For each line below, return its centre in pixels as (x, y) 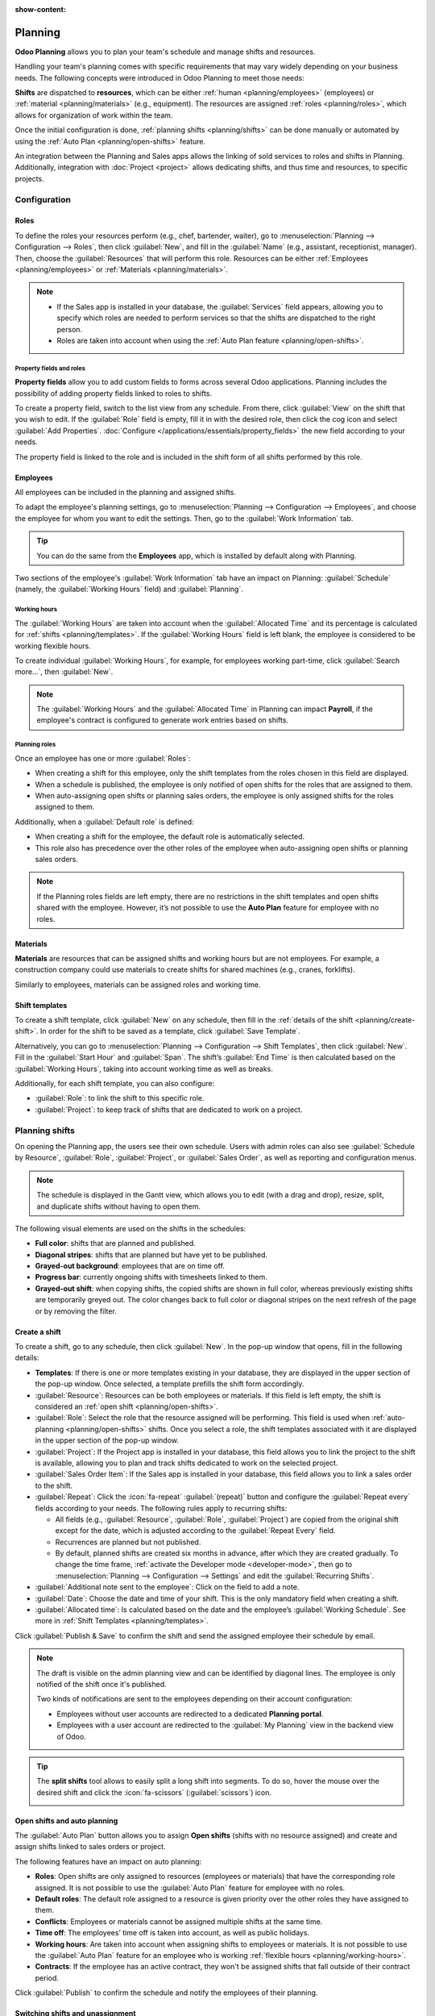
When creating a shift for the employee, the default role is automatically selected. (170, 837)
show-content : (40, 9)
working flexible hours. (53, 646)
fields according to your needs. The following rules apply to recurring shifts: (161, 1508)
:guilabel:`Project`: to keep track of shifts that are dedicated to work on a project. (169, 1110)
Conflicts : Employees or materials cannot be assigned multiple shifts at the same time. (179, 1921)
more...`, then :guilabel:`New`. (64, 672)
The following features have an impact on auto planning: (108, 1861)
